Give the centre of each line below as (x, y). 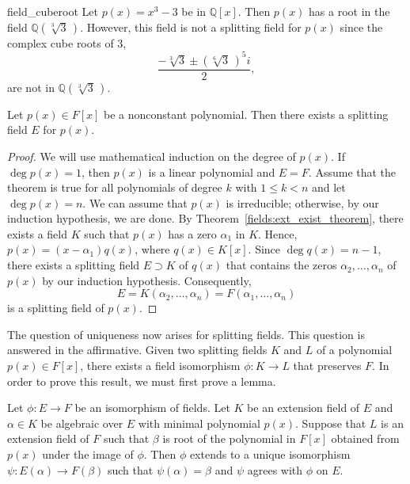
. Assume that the (352, 171)
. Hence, (278, 233)
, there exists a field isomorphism (160, 366)
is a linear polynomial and (212, 171)
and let (328, 187)
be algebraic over (82, 423)
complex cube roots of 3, (67, 42)
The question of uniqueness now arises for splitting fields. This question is (186, 334)
